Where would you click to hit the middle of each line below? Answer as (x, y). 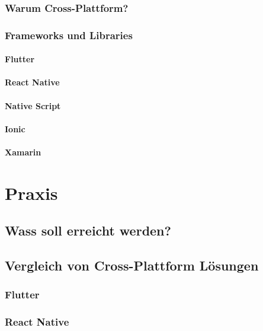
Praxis (31, 192)
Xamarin (23, 152)
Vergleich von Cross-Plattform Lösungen (132, 265)
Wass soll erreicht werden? (88, 230)
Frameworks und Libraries (69, 35)
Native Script (33, 105)
